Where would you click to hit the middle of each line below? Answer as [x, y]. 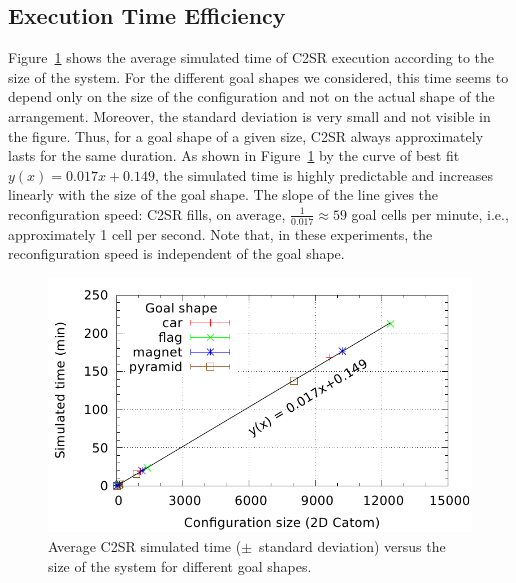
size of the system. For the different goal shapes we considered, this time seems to [258, 76]
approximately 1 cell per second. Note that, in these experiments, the [220, 233]
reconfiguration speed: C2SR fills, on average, [147, 213]
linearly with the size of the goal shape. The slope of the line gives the [223, 194]
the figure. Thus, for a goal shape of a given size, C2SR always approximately [246, 135]
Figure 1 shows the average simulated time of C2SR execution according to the [251, 57]
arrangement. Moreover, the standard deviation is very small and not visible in [249, 115]
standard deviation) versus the [352, 545]
